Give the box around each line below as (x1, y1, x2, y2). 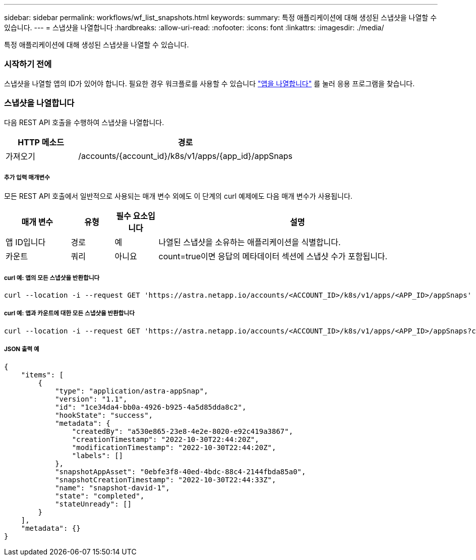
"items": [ (21, 370, 64, 379)
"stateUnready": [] (55, 499, 132, 508)
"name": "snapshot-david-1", (55, 483, 170, 492)
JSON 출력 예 (4, 346, 39, 353)
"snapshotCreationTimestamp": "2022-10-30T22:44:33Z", (55, 475, 276, 484)
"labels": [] (72, 451, 124, 460)
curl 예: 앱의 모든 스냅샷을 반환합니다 (4, 274, 100, 282)
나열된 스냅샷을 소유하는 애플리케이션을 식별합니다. (158, 237, 341, 248)
